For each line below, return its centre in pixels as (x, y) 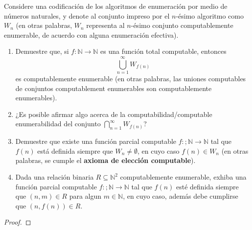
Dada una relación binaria (55, 177)
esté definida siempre (207, 186)
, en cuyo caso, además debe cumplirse (181, 196)
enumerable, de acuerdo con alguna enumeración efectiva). (91, 34)
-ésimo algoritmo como (210, 15)
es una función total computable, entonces (163, 51)
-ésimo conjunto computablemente (182, 25)
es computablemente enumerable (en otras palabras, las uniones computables (131, 79)
